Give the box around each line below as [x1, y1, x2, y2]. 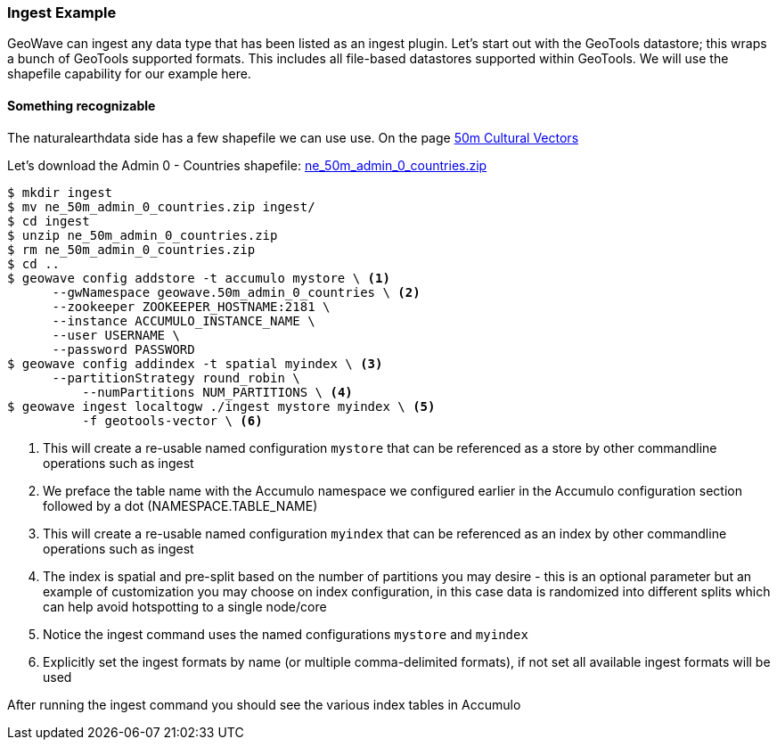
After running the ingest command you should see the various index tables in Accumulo [7, 696, 521, 712]
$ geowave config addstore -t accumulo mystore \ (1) [7, 270, 390, 285]
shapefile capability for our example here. [7, 66, 251, 82]
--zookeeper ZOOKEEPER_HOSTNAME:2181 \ [52, 299, 331, 314]
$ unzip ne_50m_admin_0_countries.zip [7, 227, 278, 242]
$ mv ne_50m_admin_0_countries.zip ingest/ [7, 199, 315, 214]
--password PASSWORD [52, 341, 195, 357]
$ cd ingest [7, 213, 90, 228]
